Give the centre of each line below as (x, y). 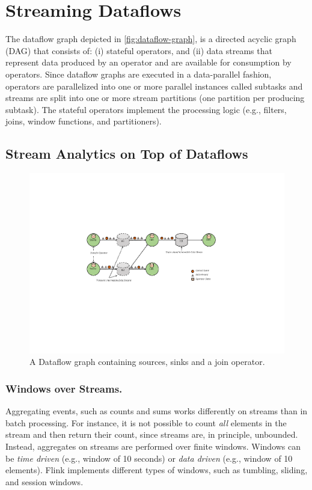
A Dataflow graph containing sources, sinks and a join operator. (147, 362)
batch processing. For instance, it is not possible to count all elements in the (146, 422)
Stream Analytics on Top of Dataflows (127, 154)
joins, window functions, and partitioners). (84, 121)
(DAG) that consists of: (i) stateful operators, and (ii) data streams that (139, 50)
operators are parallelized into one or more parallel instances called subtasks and (154, 86)
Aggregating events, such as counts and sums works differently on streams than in (157, 411)
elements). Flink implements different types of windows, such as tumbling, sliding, (157, 470)
